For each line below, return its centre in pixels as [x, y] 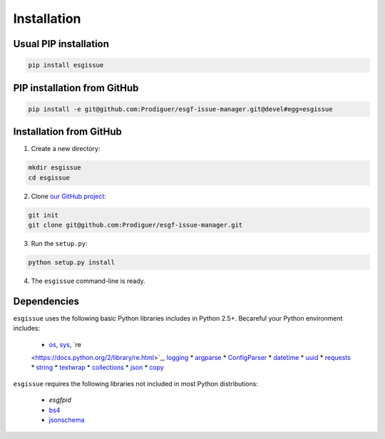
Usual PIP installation [61, 44]
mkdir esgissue [55, 168]
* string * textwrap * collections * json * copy [97, 368]
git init [43, 215]
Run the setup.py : [59, 243]
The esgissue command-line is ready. [88, 281]
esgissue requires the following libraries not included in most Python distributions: [135, 383]
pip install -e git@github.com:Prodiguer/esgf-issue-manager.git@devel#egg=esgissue [180, 109]
